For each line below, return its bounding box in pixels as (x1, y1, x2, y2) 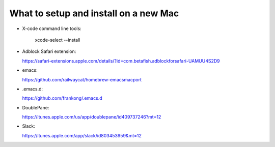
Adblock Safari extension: (22, 48, 76, 54)
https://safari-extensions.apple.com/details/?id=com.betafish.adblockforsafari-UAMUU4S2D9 (22, 57, 220, 64)
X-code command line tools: (22, 25, 81, 32)
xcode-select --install (35, 37, 80, 43)
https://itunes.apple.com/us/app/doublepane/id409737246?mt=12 (22, 114, 161, 120)
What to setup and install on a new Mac (9, 8, 179, 19)
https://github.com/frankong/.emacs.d (22, 95, 102, 101)
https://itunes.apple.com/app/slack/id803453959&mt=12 (22, 132, 142, 138)
